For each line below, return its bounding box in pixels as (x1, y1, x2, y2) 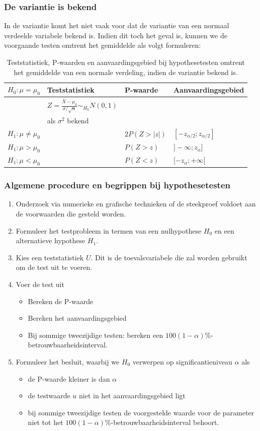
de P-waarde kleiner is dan (28, 373, 110, 384)
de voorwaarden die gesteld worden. (16, 208, 126, 219)
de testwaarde (28, 390, 70, 401)
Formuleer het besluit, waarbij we (16, 356, 120, 367)
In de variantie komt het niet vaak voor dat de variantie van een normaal (4, 20, 229, 31)
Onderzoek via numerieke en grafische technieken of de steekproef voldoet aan (16, 198, 256, 209)
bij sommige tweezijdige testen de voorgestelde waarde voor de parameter (28, 407, 254, 417)
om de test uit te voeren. (16, 262, 93, 272)
